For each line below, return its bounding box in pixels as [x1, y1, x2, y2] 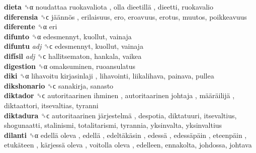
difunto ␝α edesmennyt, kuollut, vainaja [4, 31, 132, 41]
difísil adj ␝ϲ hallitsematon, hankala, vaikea [4, 50, 142, 61]
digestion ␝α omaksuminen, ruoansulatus [4, 60, 136, 71]
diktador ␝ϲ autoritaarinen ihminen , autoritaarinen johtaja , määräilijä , [4, 90, 235, 101]
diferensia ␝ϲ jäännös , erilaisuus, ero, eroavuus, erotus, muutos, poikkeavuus [4, 11, 247, 22]
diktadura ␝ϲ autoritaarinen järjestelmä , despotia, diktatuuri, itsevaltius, [4, 110, 237, 120]
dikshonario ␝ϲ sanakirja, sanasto [4, 80, 114, 91]
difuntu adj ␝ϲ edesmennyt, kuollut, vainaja [4, 41, 143, 51]
